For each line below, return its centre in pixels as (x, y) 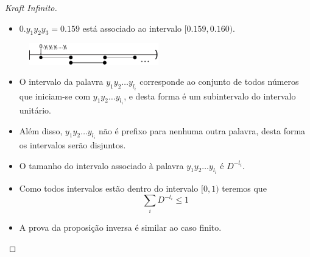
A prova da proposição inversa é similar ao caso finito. (120, 227)
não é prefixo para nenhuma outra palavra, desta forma (202, 130)
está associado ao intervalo (132, 28)
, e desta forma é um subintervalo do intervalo (210, 96)
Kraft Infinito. (31, 7)
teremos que (244, 188)
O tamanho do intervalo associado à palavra (101, 165)
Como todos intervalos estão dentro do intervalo (109, 188)
